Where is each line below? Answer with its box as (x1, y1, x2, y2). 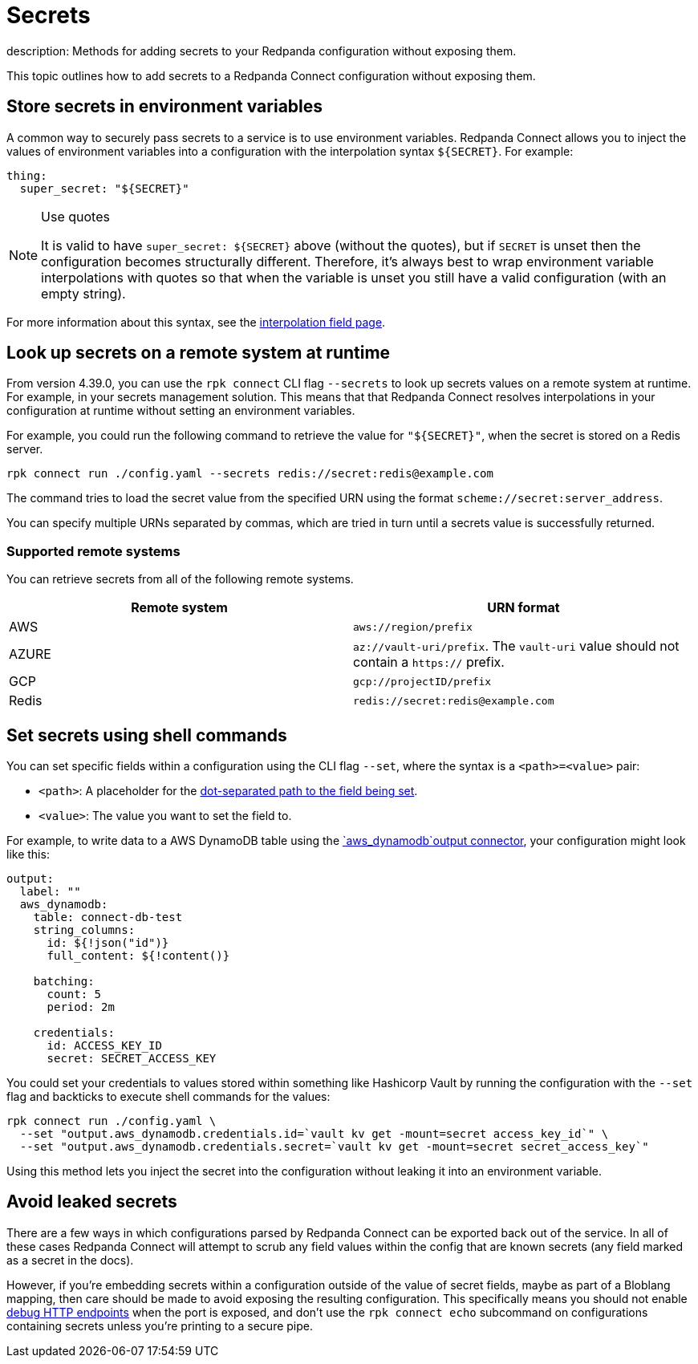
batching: (33, 975, 95, 988)
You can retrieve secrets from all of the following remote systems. (6, 572, 354, 587)
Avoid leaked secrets (6, 1191, 177, 1212)
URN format (487, 599, 560, 616)
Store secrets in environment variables (6, 96, 323, 117)
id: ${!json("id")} (47, 936, 169, 950)
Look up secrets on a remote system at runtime (6, 343, 391, 363)
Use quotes (41, 208, 110, 225)
